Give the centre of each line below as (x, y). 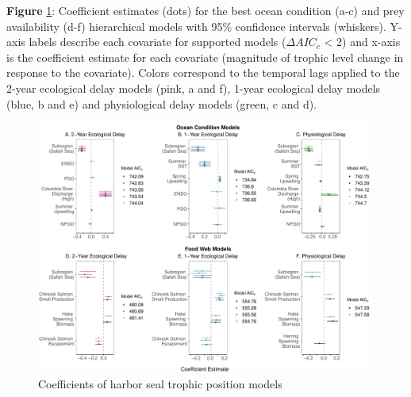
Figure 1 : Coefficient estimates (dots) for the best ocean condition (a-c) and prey (205, 10)
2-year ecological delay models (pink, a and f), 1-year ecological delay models (194, 88)
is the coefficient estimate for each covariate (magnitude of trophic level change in (205, 57)
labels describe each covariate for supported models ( (157, 42)
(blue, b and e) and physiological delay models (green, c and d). (162, 103)
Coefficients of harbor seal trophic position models (160, 383)
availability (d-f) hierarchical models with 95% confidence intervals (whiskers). (196, 26)
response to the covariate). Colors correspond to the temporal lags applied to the (203, 73)
